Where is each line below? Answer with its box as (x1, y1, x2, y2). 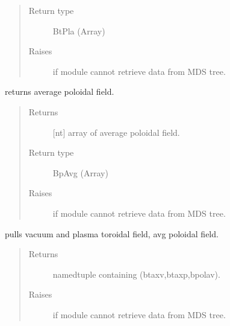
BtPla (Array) (52, 24, 105, 37)
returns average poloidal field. (5, 85, 114, 98)
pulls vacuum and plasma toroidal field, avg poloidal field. (5, 227, 219, 240)
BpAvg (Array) (52, 166, 108, 179)
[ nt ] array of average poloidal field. (52, 126, 180, 138)
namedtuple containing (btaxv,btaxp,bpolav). (52, 267, 220, 280)
